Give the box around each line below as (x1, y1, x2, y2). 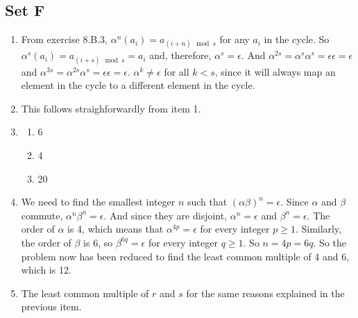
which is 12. (21, 262, 71, 277)
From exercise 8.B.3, (21, 32, 108, 47)
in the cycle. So (264, 32, 330, 47)
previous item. (21, 299, 82, 314)
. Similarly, (295, 221, 342, 236)
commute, (21, 208, 63, 222)
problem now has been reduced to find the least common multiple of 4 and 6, (21, 249, 350, 263)
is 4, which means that (67, 221, 164, 236)
